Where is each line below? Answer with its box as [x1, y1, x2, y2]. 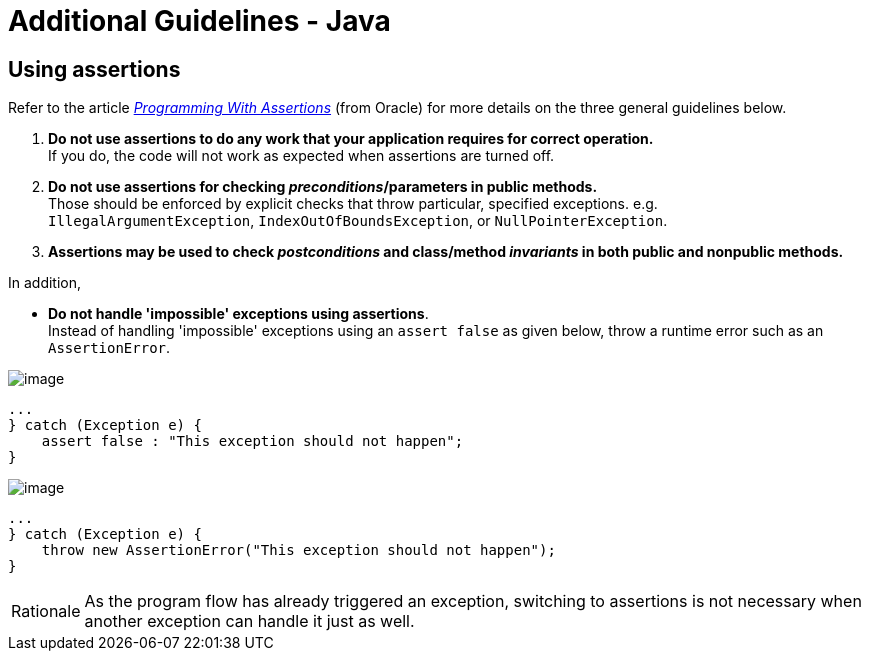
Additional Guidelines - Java [8, 4, 391, 38]
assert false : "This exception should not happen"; [41, 433, 464, 450]
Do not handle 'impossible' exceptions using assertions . [48, 305, 429, 323]
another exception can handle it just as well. [84, 611, 415, 632]
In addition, [8, 274, 82, 292]
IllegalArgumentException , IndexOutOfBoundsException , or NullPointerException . [48, 212, 668, 230]
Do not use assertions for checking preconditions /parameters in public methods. [48, 178, 598, 196]
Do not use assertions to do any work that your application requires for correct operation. [48, 130, 654, 148]
